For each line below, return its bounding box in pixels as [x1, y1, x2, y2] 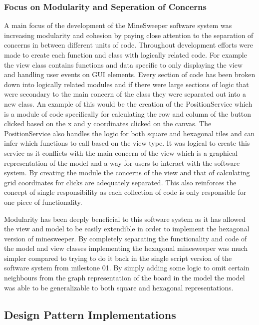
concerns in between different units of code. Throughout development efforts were [4, 40, 253, 50]
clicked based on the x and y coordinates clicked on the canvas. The [4, 118, 212, 129]
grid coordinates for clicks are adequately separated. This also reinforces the [4, 177, 237, 187]
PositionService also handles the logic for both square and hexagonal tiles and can [4, 128, 255, 138]
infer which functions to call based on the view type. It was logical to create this [4, 138, 250, 148]
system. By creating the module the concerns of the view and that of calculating [4, 167, 250, 178]
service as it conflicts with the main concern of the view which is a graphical [4, 147, 238, 158]
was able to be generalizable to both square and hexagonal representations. [4, 282, 234, 292]
